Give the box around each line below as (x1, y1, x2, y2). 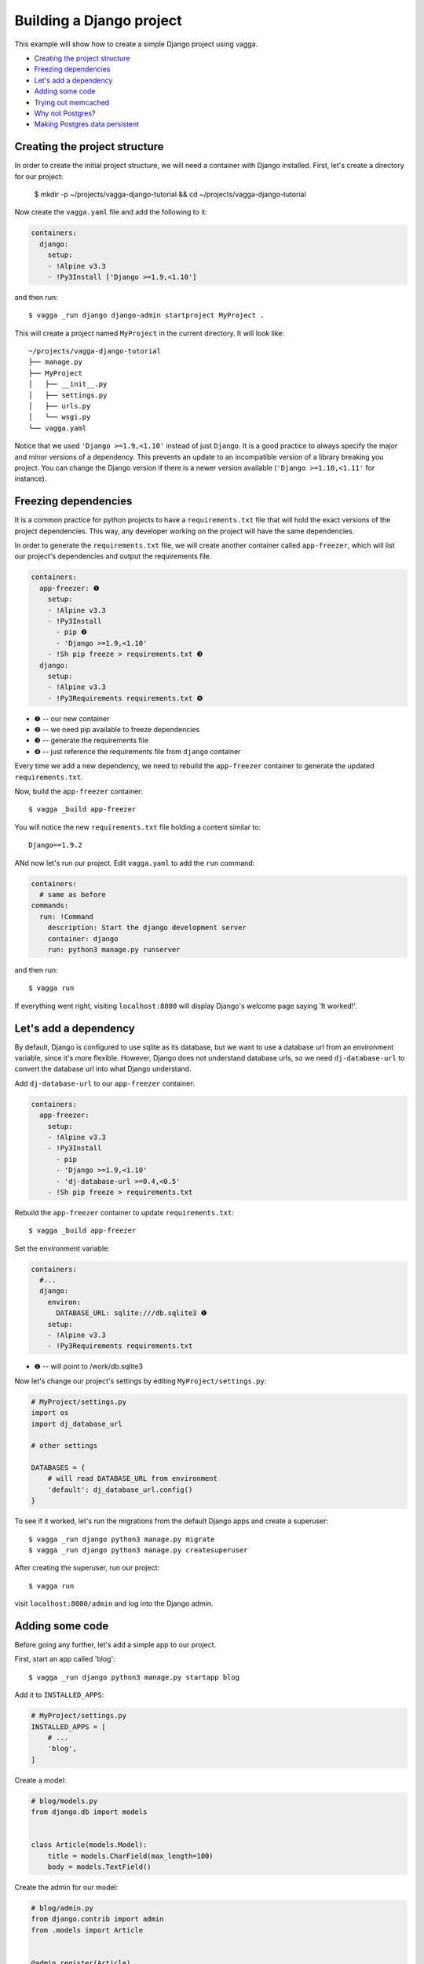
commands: (31, 901, 69, 911)
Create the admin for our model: (14, 1882, 119, 1893)
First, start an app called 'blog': (14, 1654, 115, 1664)
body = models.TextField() (47, 1863, 152, 1871)
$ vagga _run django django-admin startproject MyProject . (28, 311, 265, 320)
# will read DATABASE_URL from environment (47, 1474, 217, 1483)
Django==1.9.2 (28, 841, 82, 850)
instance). (14, 474, 47, 483)
